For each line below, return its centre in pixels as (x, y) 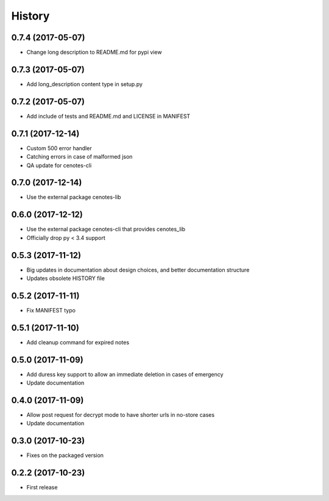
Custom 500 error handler (59, 148)
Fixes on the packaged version (65, 455)
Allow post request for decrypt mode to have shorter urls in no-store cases (121, 415)
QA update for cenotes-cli (59, 165)
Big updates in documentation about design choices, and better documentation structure (138, 270)
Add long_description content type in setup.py (85, 84)
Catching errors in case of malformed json (80, 157)
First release (42, 488)
